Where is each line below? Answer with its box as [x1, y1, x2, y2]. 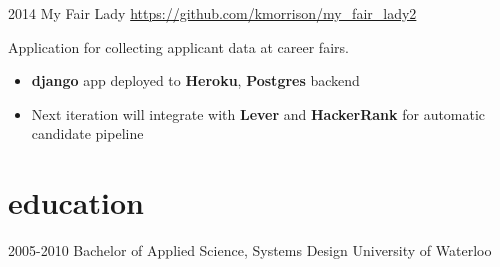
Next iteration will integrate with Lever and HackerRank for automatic [31, 103, 486, 124]
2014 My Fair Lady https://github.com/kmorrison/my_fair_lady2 [8, 3, 417, 23]
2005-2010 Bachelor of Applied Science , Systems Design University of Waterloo [8, 240, 492, 261]
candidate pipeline [31, 123, 144, 144]
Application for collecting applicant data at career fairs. [8, 36, 349, 57]
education [8, 182, 144, 223]
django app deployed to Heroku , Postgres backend [31, 70, 360, 91]
